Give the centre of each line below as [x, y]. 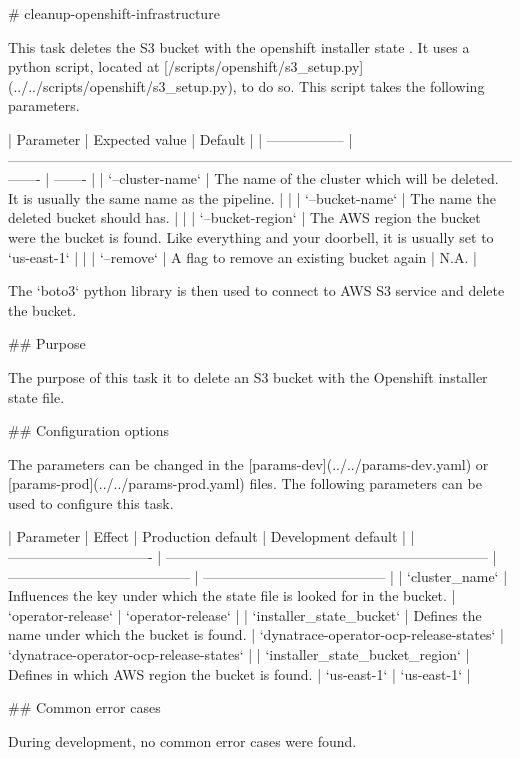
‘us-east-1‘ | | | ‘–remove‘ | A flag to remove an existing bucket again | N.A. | [242, 256]
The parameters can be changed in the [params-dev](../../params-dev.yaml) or [248, 463]
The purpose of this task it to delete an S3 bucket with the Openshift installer [248, 376]
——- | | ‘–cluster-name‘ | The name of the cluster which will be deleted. [276, 178]
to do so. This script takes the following [363, 85]
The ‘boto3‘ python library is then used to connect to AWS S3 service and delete [256, 290]
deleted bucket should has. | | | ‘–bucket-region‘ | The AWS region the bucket [244, 217]
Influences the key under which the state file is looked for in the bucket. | [232, 595]
